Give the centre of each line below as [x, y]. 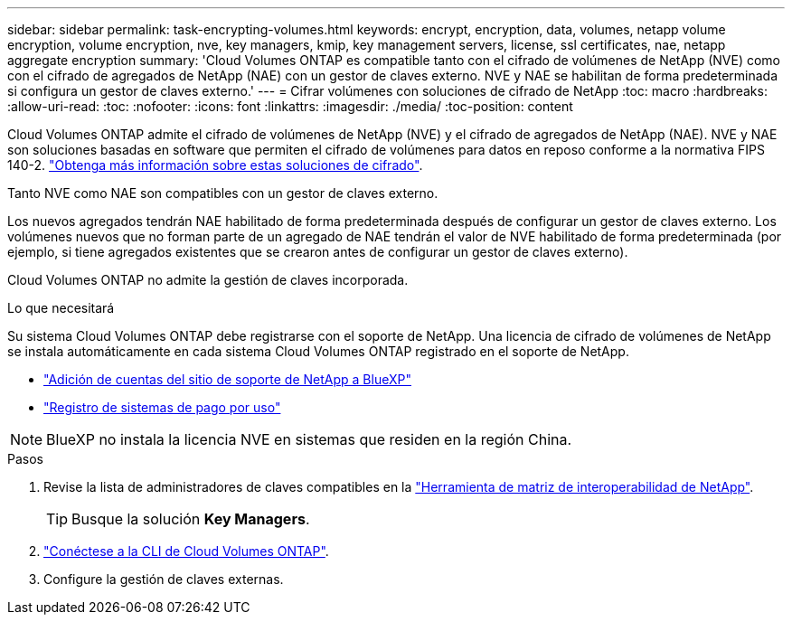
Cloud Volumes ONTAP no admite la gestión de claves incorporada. [208, 280]
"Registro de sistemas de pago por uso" [162, 407]
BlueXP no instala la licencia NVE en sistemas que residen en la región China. [309, 439]
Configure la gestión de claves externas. [164, 579]
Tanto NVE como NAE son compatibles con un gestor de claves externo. [223, 193]
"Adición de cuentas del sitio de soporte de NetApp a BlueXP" [227, 379]
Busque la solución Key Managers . [191, 519]
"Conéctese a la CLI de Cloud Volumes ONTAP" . [186, 551]
